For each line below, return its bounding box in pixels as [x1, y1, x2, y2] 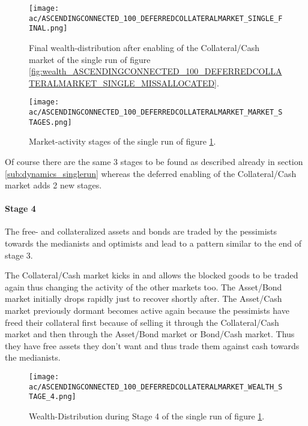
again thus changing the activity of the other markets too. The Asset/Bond [5, 280, 282, 293]
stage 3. [5, 248, 33, 261]
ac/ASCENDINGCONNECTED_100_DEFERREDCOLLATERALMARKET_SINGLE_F [29, 14, 283, 23]
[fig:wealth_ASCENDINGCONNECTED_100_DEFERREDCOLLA [29, 65, 282, 77]
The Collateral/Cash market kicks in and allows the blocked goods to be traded [5, 269, 298, 281]
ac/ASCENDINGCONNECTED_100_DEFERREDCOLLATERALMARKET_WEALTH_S [29, 382, 283, 391]
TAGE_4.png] [29, 392, 76, 401]
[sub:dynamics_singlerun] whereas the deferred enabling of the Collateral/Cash [5, 167, 297, 179]
